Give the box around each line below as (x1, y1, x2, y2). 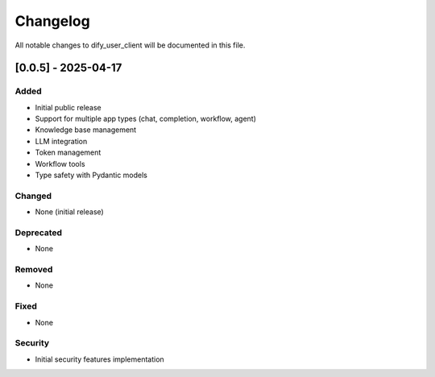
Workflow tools (35, 159, 85, 168)
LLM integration (35, 136, 88, 146)
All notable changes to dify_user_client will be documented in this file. (14, 40, 246, 50)
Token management (35, 147, 101, 157)
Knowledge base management (35, 125, 137, 135)
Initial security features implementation (35, 354, 164, 364)
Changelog (14, 12, 90, 30)
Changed (14, 190, 52, 201)
